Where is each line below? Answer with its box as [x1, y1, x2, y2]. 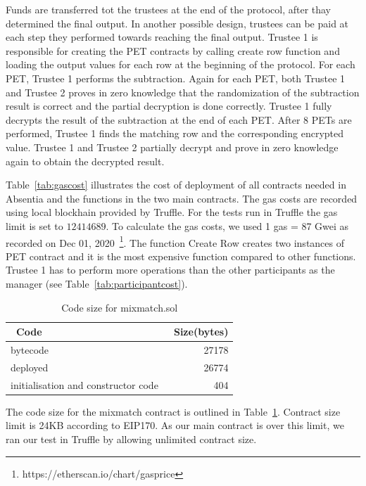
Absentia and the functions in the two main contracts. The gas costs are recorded [6, 191, 358, 205]
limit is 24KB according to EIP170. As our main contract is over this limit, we [6, 418, 344, 433]
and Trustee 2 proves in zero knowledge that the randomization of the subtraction [6, 84, 360, 99]
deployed [11, 359, 49, 374]
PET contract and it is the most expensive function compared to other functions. [6, 248, 356, 263]
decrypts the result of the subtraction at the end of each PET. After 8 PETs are [6, 112, 352, 127]
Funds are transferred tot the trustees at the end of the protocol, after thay [6, 2, 332, 16]
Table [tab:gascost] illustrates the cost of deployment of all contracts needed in [6, 177, 346, 192]
